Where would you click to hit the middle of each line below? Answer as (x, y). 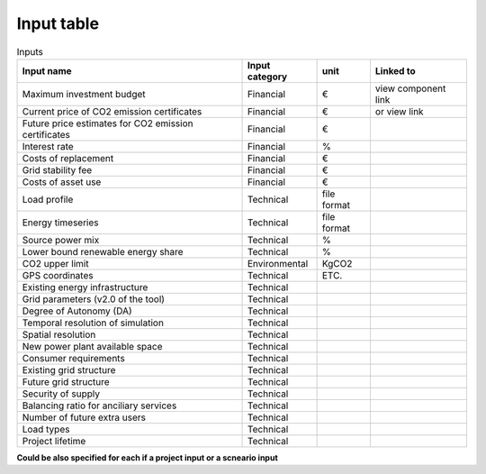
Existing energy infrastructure (85, 287)
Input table (58, 23)
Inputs (30, 51)
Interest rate (48, 146)
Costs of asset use (62, 182)
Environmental (278, 263)
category (267, 77)
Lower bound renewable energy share (103, 251)
